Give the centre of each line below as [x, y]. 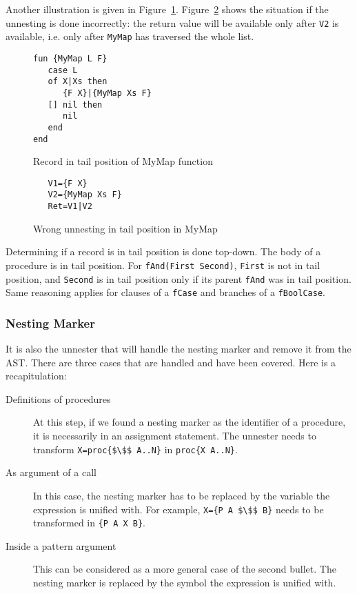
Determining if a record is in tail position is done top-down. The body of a [163, 251]
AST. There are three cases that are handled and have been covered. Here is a [171, 362]
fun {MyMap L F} [70, 58]
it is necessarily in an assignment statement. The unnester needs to [175, 436]
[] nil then [75, 105]
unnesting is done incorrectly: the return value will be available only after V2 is [172, 22]
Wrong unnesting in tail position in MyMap [125, 228]
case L [63, 70]
